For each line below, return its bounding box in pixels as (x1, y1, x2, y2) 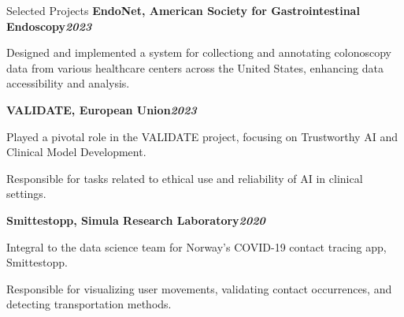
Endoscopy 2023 (6, 17, 92, 34)
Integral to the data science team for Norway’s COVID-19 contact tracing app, (6, 238, 387, 255)
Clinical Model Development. (6, 144, 146, 160)
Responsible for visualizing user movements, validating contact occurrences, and (6, 280, 392, 296)
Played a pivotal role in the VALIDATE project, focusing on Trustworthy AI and (6, 128, 398, 144)
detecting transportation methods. (6, 296, 172, 312)
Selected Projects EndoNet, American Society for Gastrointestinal (6, 2, 360, 18)
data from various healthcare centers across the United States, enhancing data (6, 59, 384, 76)
